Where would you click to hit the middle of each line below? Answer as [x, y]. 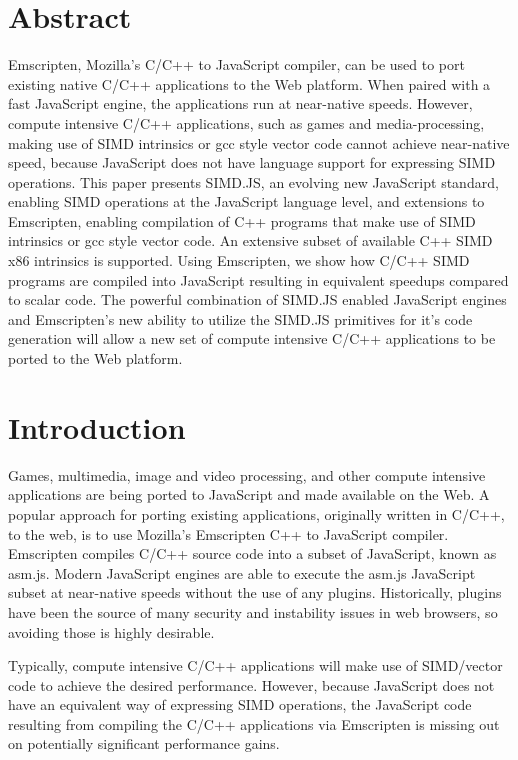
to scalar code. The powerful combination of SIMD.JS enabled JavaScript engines [257, 299]
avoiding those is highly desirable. [111, 631]
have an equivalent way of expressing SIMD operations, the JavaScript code [240, 704]
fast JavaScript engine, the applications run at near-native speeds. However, [240, 103]
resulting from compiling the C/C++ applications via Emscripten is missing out [254, 723]
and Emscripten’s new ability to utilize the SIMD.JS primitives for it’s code [240, 318]
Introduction [97, 426]
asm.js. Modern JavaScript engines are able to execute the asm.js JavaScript [242, 572]
